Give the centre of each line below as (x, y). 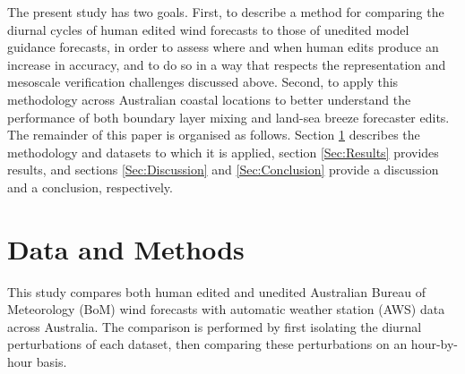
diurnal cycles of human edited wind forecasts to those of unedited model (208, 29)
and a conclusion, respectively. (90, 187)
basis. (52, 362)
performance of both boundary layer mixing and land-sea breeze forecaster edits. (228, 117)
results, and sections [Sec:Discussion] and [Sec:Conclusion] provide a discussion (223, 170)
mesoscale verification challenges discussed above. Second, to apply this (203, 82)
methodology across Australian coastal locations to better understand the (209, 99)
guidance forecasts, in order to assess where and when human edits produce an (223, 47)
